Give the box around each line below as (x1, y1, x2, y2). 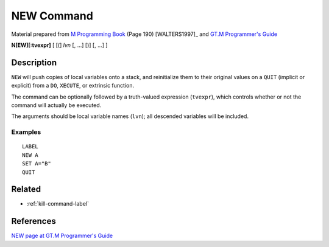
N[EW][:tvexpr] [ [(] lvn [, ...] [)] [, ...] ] (11, 41, 108, 49)
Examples (11, 128, 41, 136)
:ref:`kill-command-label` (26, 200, 90, 207)
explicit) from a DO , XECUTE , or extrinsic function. (11, 82, 135, 89)
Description (11, 57, 57, 68)
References (11, 216, 56, 226)
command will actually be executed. (11, 102, 102, 109)
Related (11, 184, 41, 195)
